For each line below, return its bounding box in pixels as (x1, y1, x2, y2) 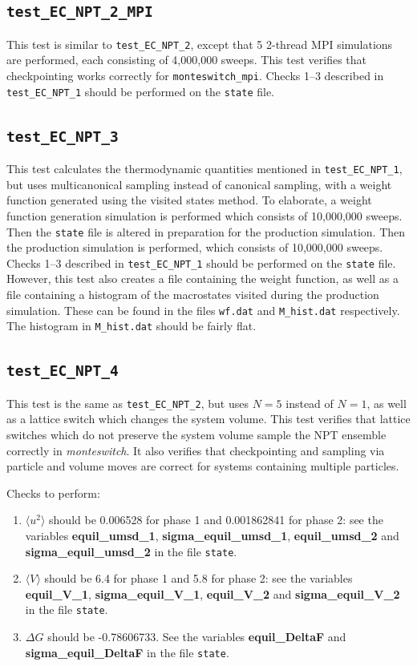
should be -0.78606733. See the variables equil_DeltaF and (47, 628, 346, 645)
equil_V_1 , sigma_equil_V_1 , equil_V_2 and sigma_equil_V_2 (25, 585, 400, 602)
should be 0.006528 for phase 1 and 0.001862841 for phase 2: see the (49, 511, 383, 528)
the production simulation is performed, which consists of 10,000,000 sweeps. (6, 239, 383, 256)
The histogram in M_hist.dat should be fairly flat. (6, 317, 257, 334)
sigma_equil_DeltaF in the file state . (25, 644, 229, 660)
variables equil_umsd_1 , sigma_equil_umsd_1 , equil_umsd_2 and (25, 527, 399, 543)
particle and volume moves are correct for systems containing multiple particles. (6, 458, 399, 474)
